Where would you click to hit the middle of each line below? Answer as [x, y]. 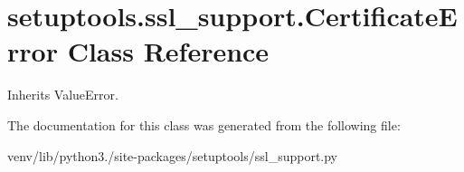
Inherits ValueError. [63, 95]
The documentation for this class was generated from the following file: [204, 124]
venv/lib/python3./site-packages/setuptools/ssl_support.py [173, 155]
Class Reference [168, 51]
